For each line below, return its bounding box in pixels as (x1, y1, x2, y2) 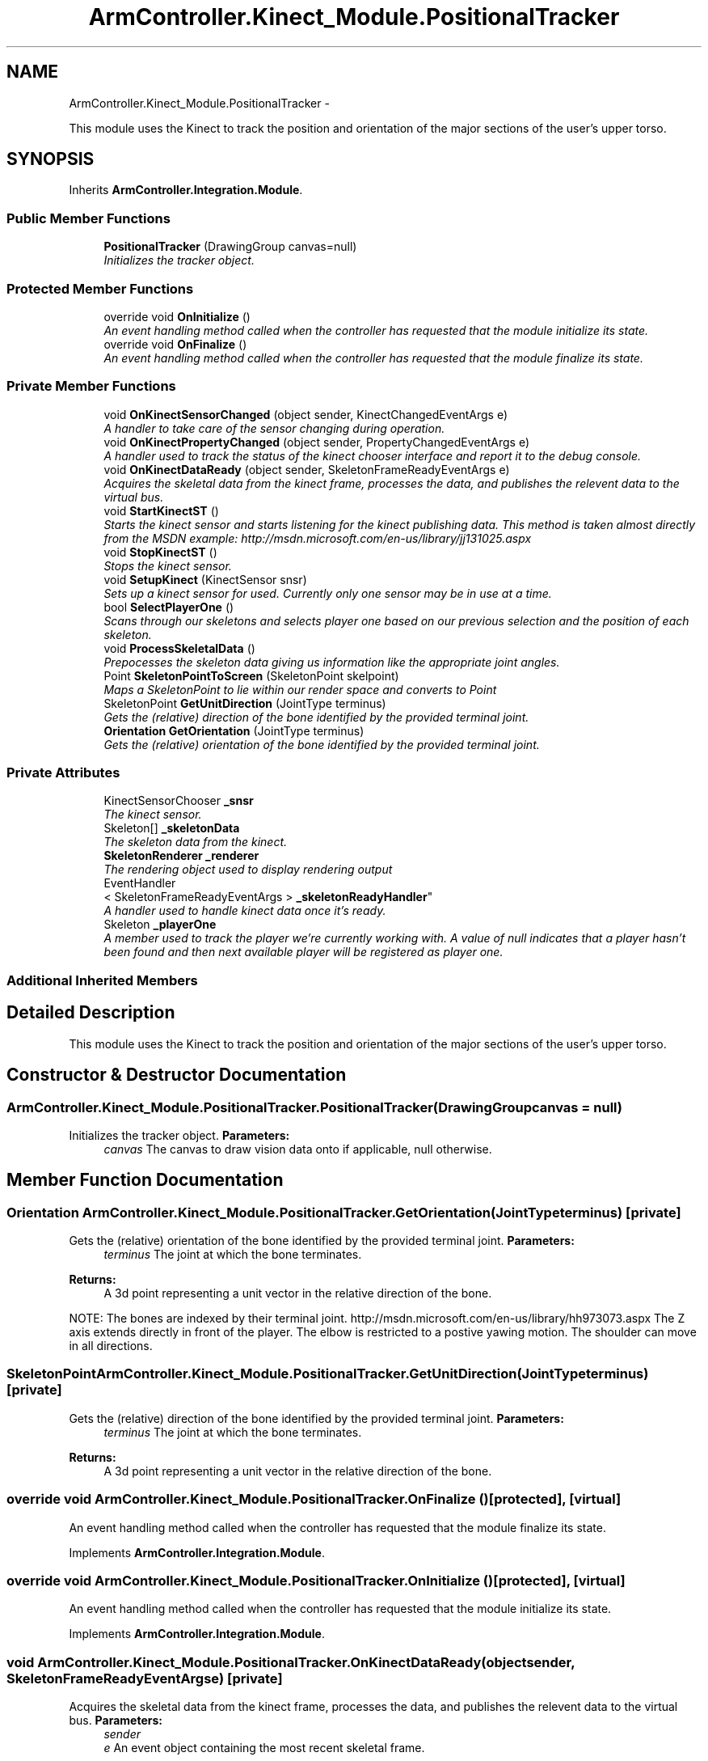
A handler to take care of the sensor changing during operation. (103, 421, 445, 435)
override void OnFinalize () (103, 337, 247, 351)
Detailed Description (6, 1002, 175, 1023)
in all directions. (69, 1339, 153, 1353)
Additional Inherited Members (6, 972, 198, 988)
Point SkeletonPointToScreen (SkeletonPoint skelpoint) (103, 668, 399, 683)
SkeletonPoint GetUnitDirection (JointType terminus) (103, 696, 386, 710)
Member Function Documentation (6, 1170, 284, 1191)
